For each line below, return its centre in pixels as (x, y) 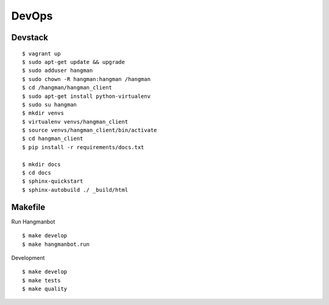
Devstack (30, 37)
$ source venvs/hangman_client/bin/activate (90, 130)
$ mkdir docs (41, 164)
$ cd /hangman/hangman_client (67, 88)
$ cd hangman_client (53, 139)
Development (28, 258)
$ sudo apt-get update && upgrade (73, 62)
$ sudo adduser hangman (58, 71)
